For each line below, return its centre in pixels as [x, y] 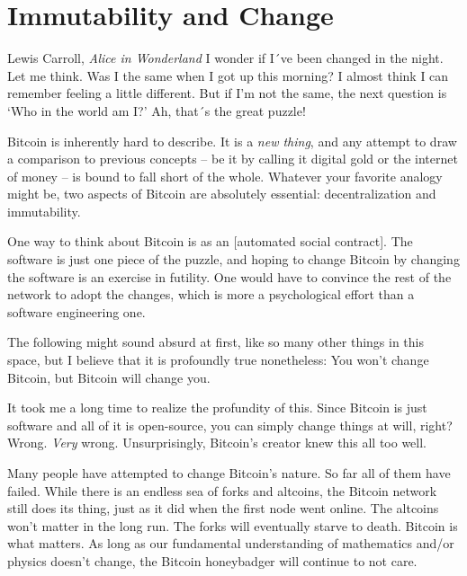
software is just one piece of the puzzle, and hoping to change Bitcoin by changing [233, 259]
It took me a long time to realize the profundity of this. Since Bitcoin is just [217, 408]
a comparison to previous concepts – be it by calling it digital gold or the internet [233, 159]
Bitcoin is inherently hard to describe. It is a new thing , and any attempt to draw [232, 141]
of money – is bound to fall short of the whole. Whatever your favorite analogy [225, 176]
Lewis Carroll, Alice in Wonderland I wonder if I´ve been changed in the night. [225, 58]
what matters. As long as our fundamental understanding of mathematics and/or [231, 543]
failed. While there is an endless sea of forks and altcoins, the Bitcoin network [222, 490]
